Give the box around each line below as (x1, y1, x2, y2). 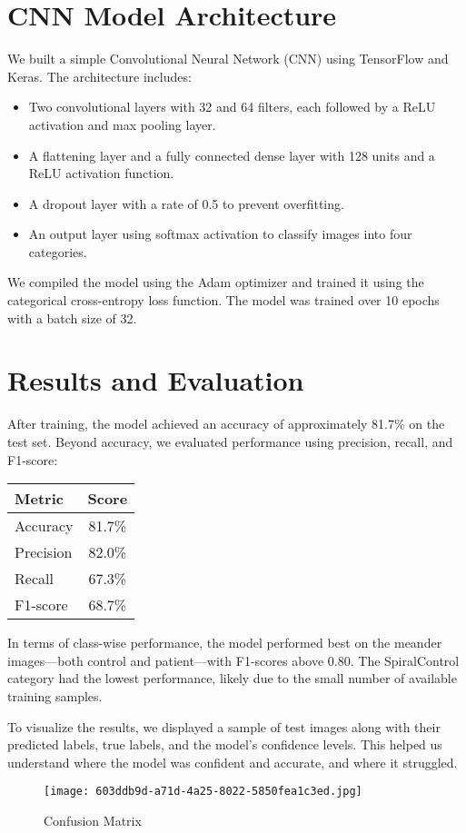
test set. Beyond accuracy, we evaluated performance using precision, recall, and (7, 431, 453, 451)
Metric (15, 488, 64, 510)
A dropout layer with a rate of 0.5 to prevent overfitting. (28, 193, 344, 213)
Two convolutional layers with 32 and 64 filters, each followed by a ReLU (28, 97, 436, 116)
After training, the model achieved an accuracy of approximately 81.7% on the (7, 414, 445, 433)
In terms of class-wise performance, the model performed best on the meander (7, 633, 442, 652)
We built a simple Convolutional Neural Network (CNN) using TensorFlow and (7, 49, 449, 68)
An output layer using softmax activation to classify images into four (28, 224, 412, 243)
